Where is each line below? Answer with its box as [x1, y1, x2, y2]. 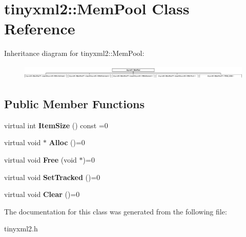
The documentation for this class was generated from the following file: [4, 206, 227, 216]
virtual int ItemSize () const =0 [4, 120, 108, 130]
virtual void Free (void [4, 154, 77, 165]
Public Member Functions [4, 96, 145, 112]
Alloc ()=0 [49, 137, 85, 148]
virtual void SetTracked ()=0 [4, 171, 100, 182]
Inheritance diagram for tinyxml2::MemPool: [4, 48, 145, 58]
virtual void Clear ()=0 [4, 189, 80, 200]
